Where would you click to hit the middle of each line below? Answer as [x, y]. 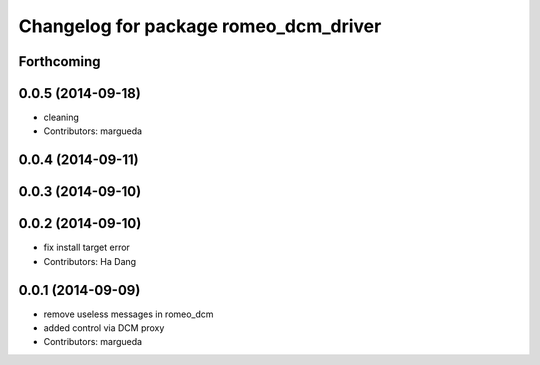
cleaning [61, 117]
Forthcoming [59, 61]
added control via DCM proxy [104, 328]
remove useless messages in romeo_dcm [128, 314]
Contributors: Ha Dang [90, 261]
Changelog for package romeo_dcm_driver [200, 26]
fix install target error [86, 247]
